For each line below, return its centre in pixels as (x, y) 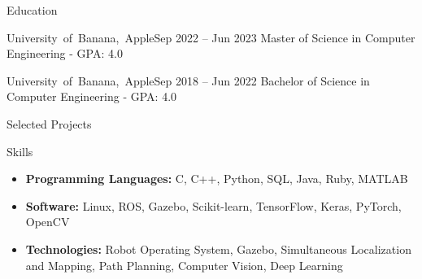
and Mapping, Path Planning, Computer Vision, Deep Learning (184, 265)
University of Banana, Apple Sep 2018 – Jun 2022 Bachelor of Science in (188, 80)
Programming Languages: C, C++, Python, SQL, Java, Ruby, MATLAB (217, 179)
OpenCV (48, 222)
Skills (20, 151)
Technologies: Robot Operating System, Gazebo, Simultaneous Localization (218, 248)
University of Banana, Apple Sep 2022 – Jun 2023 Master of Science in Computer (211, 37)
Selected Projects (49, 123)
